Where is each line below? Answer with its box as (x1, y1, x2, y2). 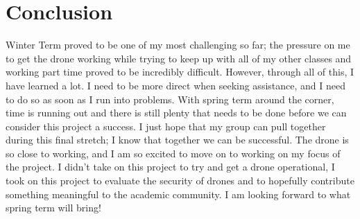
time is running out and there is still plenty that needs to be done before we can (6, 105, 347, 120)
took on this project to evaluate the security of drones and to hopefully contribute (6, 173, 354, 188)
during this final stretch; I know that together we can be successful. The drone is (6, 132, 349, 147)
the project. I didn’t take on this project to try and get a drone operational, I (6, 159, 335, 174)
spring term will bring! (6, 200, 101, 215)
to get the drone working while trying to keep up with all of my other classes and (6, 51, 352, 65)
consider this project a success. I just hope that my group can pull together (6, 119, 326, 133)
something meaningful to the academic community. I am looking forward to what (6, 186, 351, 201)
